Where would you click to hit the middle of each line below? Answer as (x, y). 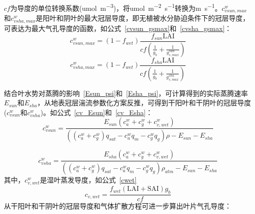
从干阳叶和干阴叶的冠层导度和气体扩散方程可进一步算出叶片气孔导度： (118, 206)
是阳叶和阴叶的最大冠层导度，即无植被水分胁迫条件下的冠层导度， (143, 18)
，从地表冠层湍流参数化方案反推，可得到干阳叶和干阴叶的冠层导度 (144, 103)
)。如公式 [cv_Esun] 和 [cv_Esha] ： (96, 112)
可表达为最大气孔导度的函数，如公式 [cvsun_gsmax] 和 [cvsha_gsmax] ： (118, 28)
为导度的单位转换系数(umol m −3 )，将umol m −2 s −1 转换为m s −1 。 (116, 7)
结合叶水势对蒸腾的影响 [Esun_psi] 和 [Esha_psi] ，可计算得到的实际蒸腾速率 (126, 93)
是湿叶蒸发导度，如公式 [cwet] (88, 180)
